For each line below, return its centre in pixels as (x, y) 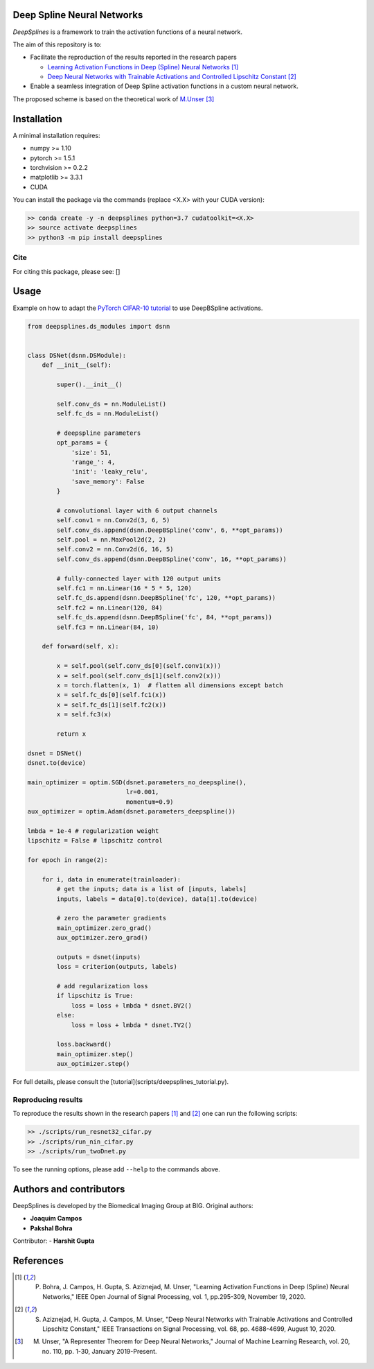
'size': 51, (91, 452)
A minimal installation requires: (56, 135)
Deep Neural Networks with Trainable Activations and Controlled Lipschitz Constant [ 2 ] (172, 77)
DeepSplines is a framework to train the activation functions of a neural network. (127, 32)
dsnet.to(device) (57, 763)
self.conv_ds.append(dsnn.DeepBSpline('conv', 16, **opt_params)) (172, 559)
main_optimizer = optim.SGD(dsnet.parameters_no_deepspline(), (137, 782)
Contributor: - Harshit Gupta (54, 1241)
